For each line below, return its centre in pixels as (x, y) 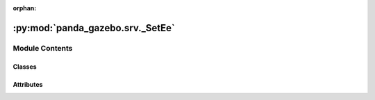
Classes (25, 67)
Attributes (28, 84)
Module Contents (43, 48)
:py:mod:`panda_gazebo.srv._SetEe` (94, 28)
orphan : (25, 8)
